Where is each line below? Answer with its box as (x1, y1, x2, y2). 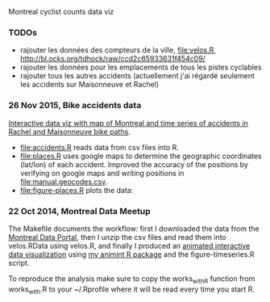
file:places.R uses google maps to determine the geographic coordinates (19, 151, 262, 161)
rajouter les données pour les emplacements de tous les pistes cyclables (19, 62, 262, 72)
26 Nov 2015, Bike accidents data (8, 100, 142, 111)
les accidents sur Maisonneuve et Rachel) (19, 80, 160, 90)
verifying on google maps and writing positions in (19, 168, 185, 178)
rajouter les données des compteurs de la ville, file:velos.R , (19, 45, 216, 55)
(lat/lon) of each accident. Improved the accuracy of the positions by (19, 159, 248, 169)
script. (8, 258, 30, 267)
